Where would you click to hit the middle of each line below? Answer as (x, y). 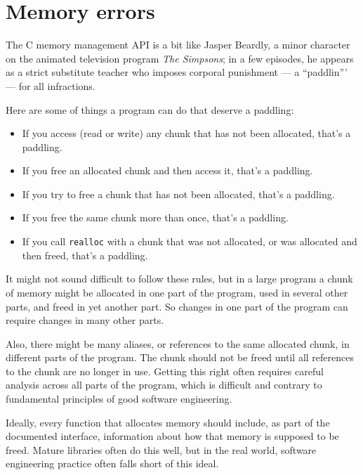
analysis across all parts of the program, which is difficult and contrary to (164, 385)
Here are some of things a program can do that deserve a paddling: (150, 109)
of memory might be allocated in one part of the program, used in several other (177, 292)
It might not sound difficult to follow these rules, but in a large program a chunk (179, 279)
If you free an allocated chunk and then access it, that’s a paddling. (167, 170)
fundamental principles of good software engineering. (119, 399)
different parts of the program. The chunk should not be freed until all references (180, 357)
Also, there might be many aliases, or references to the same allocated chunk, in (178, 343)
